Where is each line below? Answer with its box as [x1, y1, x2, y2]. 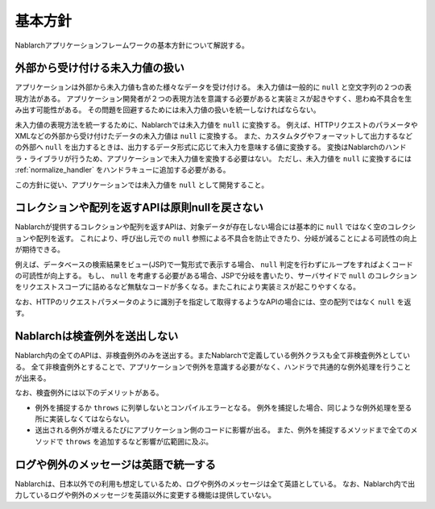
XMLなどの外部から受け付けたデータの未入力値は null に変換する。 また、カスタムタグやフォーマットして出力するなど [14, 131, 413, 141]
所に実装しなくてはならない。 [35, 414, 135, 423]
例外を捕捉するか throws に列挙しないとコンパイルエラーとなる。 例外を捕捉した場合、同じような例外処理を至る [35, 403, 412, 412]
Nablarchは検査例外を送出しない [14, 329, 179, 343]
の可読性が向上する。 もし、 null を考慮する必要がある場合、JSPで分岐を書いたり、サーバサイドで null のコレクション [14, 271, 418, 281]
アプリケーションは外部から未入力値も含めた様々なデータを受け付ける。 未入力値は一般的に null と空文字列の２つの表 [14, 82, 412, 92]
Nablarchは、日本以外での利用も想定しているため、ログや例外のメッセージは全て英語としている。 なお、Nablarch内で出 [14, 478, 415, 488]
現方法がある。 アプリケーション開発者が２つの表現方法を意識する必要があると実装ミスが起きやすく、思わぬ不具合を [14, 94, 405, 103]
